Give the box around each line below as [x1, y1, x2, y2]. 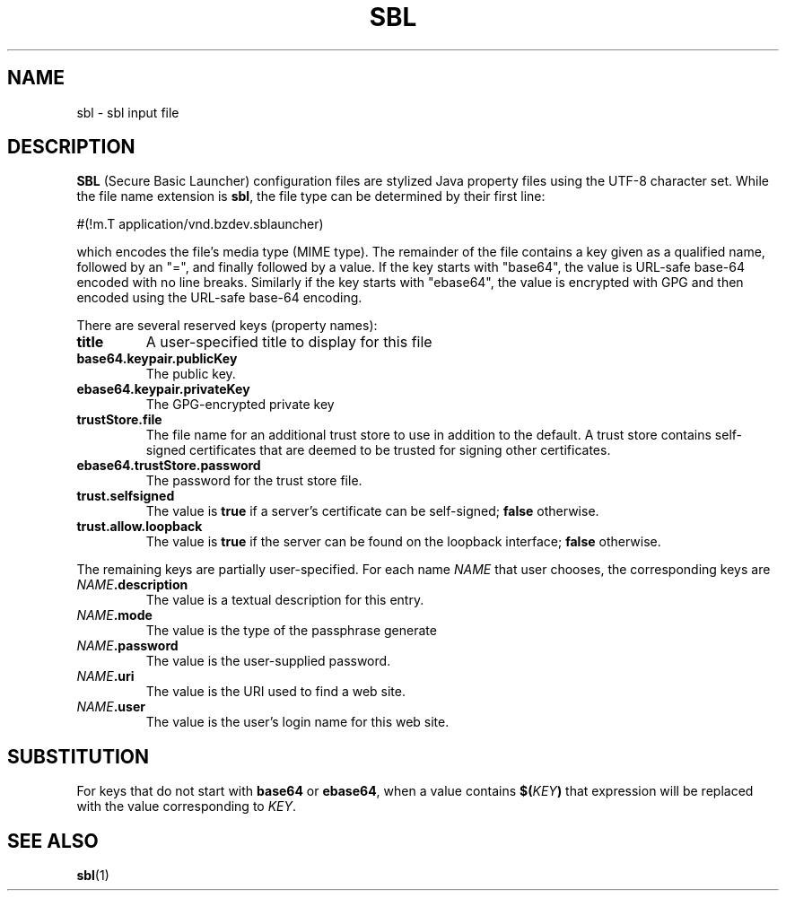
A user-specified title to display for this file [145, 333, 432, 352]
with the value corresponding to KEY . [76, 798, 297, 815]
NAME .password [76, 638, 179, 654]
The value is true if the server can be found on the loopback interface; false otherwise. [145, 534, 661, 550]
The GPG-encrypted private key [145, 397, 335, 413]
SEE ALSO [7, 829, 99, 852]
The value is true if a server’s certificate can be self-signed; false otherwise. [145, 503, 599, 519]
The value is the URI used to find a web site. [145, 684, 406, 700]
